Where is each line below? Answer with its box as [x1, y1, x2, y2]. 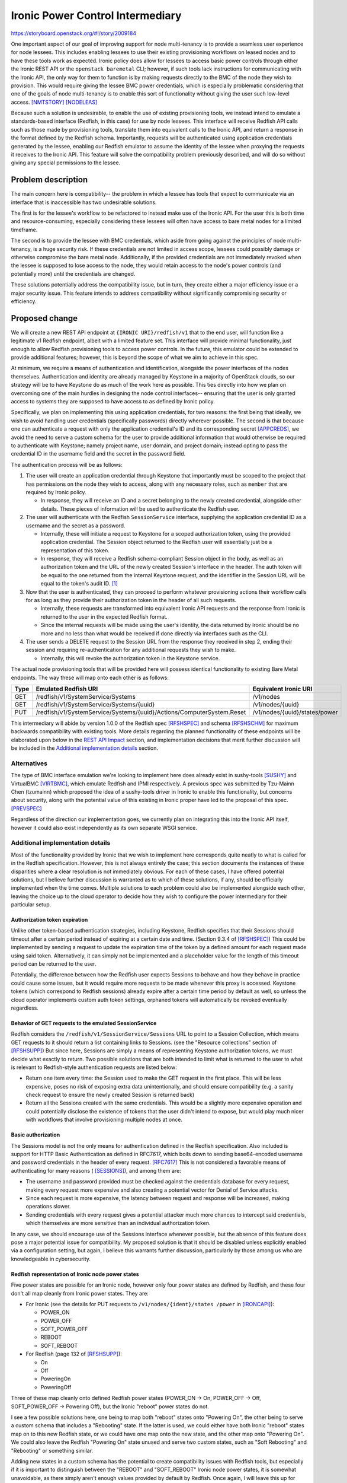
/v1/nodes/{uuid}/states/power [252, 708, 338, 716]
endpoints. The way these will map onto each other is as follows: [11, 674, 169, 681]
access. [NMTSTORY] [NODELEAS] [11, 98, 98, 106]
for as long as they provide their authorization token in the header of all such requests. [25, 597, 237, 604]
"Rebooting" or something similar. [11, 1447, 94, 1454]
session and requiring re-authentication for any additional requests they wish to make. [25, 647, 236, 654]
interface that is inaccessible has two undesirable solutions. [11, 199, 157, 206]
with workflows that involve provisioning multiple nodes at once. [25, 1116, 183, 1124]
